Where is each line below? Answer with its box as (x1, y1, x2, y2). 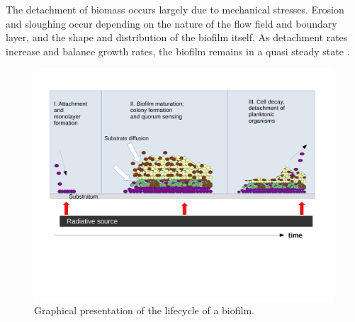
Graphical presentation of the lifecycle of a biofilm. (34, 303, 254, 318)
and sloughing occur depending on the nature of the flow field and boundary (6, 16, 337, 30)
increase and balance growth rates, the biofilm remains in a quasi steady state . (6, 43, 350, 58)
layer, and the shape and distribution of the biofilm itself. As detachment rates (6, 30, 348, 45)
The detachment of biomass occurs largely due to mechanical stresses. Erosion (6, 2, 344, 16)
